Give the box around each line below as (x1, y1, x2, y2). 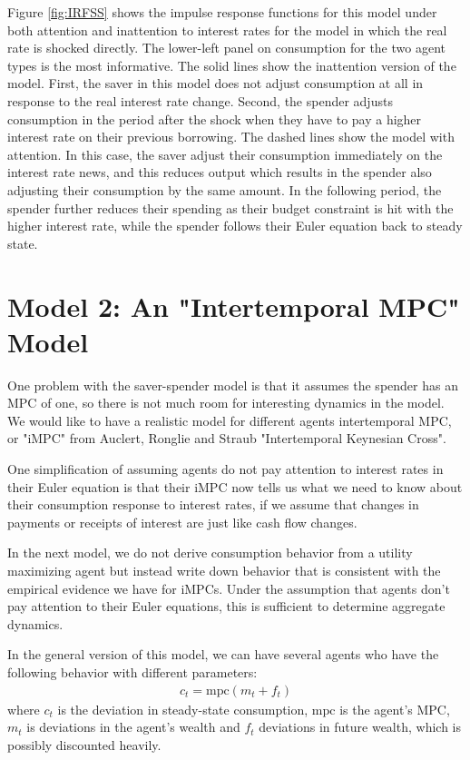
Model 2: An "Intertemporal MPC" (7, 287, 460, 324)
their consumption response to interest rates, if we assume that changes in (7, 495, 419, 514)
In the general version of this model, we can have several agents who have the (7, 645, 439, 664)
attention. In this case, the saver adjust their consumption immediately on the (7, 144, 443, 163)
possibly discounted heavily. (7, 735, 162, 754)
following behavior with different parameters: (7, 662, 258, 681)
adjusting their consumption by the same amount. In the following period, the (7, 180, 442, 199)
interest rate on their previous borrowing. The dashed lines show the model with (7, 127, 455, 146)
